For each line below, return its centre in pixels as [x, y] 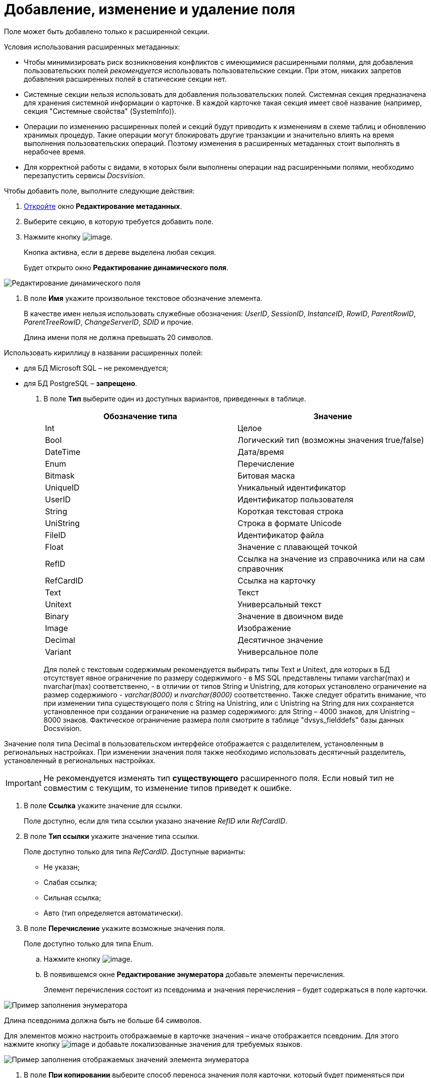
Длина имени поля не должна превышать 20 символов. [119, 337]
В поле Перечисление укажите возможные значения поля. [124, 928]
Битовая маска [266, 475]
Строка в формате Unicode [290, 523]
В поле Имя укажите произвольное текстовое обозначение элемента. [143, 298]
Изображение [264, 628]
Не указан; [62, 867]
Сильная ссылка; [72, 897]
